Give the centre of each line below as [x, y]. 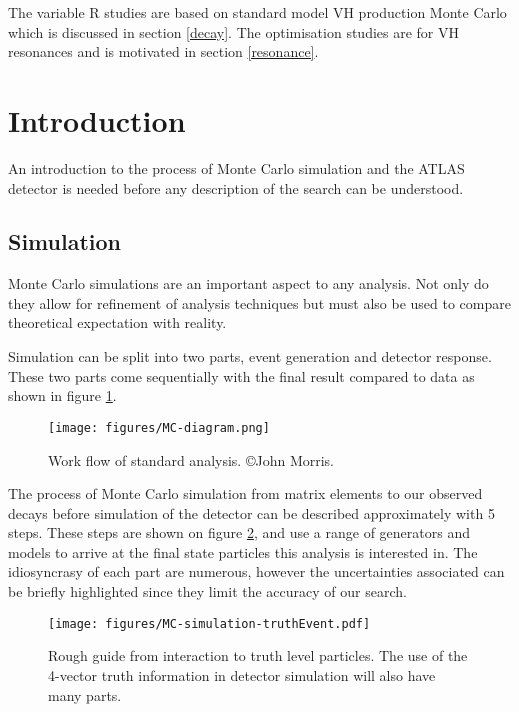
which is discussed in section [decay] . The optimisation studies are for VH [234, 31]
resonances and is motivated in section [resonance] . [163, 51]
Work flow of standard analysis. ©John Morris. [191, 459]
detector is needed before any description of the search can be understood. [236, 187]
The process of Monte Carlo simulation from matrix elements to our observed [245, 493]
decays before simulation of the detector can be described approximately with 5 [251, 512]
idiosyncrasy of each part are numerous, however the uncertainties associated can [256, 571]
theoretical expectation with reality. [117, 322]
